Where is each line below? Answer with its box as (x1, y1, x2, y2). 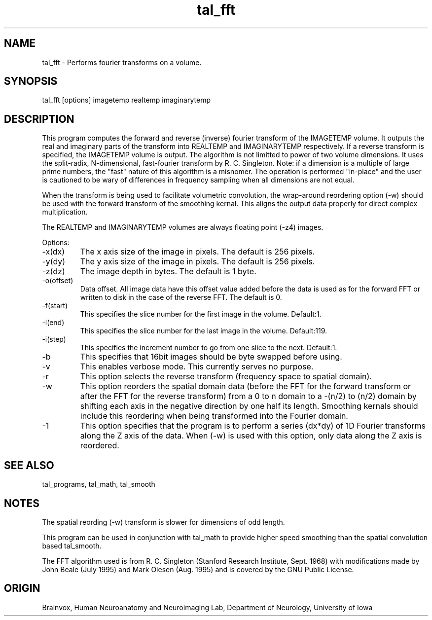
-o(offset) (42, 276, 73, 285)
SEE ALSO (4, 459, 54, 472)
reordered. (80, 440, 119, 451)
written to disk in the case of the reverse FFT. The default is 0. (80, 293, 282, 302)
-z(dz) (42, 266, 65, 277)
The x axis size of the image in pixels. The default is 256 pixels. (80, 247, 315, 257)
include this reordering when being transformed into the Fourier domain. (80, 411, 348, 421)
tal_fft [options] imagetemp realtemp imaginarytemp (42, 96, 211, 105)
